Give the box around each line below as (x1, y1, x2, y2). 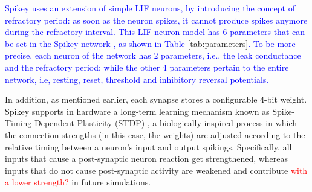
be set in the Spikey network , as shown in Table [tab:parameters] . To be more (5, 37, 296, 50)
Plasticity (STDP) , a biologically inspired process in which (77, 117, 297, 129)
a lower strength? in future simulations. (5, 176, 151, 188)
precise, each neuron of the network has (5, 49, 151, 62)
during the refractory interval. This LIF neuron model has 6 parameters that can (5, 25, 305, 38)
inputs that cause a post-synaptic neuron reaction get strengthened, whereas (5, 152, 288, 165)
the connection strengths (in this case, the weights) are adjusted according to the (5, 128, 305, 141)
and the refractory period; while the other (5, 60, 160, 73)
